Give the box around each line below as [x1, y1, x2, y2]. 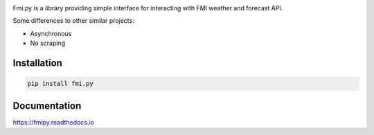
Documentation [12, 100, 82, 111]
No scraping [30, 39, 66, 48]
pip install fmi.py [27, 80, 93, 88]
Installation [12, 57, 62, 69]
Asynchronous [30, 29, 72, 37]
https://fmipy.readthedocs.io [12, 118, 95, 126]
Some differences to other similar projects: [12, 17, 134, 25]
